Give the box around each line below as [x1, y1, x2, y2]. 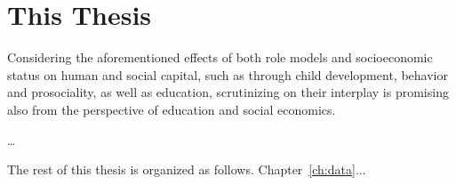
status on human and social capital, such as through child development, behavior [7, 65, 448, 84]
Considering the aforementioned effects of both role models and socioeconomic [7, 48, 433, 67]
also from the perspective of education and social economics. [7, 100, 336, 118]
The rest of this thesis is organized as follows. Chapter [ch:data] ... [7, 160, 366, 179]
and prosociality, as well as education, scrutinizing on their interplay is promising [7, 83, 449, 101]
